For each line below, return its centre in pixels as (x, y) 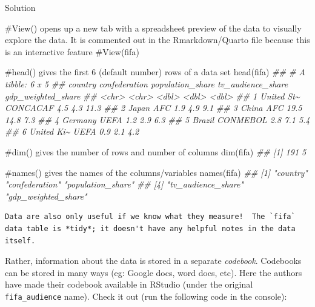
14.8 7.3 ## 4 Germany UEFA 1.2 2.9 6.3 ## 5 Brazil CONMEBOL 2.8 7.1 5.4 (157, 119)
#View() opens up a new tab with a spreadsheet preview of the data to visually (153, 28)
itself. (20, 241)
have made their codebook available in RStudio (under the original (129, 284)
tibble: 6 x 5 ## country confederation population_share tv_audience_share (147, 83)
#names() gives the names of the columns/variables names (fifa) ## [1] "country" (156, 172)
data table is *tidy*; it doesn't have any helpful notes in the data (150, 228)
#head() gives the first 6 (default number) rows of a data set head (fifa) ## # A (155, 72)
